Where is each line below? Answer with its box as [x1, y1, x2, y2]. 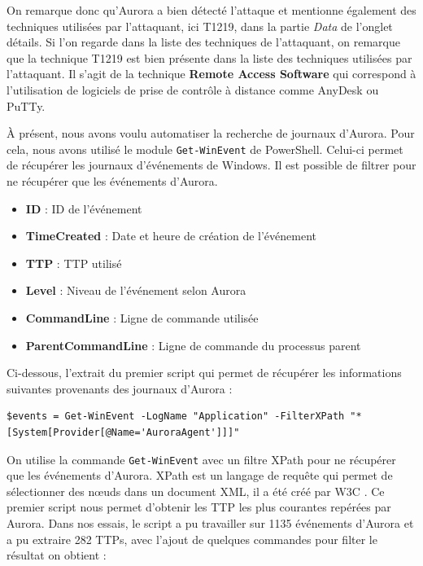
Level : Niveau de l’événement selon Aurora [25, 282, 246, 299]
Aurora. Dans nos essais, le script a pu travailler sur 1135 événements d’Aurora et [7, 514, 414, 531]
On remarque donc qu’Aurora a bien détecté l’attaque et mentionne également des [7, 2, 416, 18]
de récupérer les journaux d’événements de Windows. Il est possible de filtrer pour [7, 156, 416, 173]
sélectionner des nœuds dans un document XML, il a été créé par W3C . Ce [7, 482, 385, 499]
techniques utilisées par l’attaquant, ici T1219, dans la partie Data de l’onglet [7, 17, 393, 34]
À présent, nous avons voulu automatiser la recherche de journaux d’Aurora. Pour [7, 125, 415, 142]
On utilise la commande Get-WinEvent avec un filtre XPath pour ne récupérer [7, 450, 396, 467]
